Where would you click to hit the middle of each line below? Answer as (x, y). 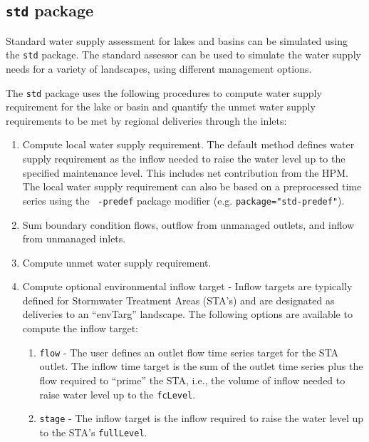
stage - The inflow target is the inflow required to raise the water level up (202, 418)
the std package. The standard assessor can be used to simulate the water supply (183, 55)
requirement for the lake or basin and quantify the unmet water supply (161, 107)
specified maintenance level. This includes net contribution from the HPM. (185, 172)
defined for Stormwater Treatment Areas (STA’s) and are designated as (178, 300)
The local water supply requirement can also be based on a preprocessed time (192, 186)
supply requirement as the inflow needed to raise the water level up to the (184, 159)
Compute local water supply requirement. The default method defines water (188, 144)
